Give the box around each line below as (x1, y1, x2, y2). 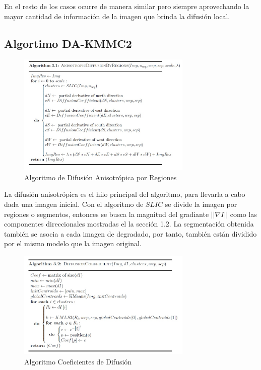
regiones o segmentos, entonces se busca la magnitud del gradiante (4, 208, 209, 219)
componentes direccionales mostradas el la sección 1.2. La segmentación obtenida (4, 218, 254, 229)
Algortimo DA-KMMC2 (4, 35, 132, 51)
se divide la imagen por (165, 199, 237, 209)
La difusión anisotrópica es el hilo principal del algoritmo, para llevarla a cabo (4, 189, 245, 199)
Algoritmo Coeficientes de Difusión (24, 356, 132, 366)
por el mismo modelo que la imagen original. (4, 238, 142, 249)
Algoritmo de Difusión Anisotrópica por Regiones (24, 172, 177, 182)
